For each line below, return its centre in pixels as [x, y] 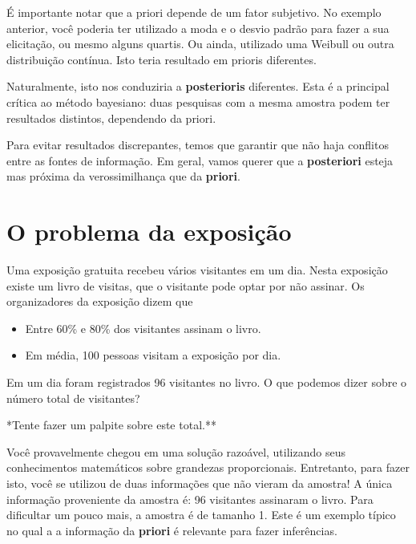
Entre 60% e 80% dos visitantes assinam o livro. [143, 328]
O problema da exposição [149, 231]
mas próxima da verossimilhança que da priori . [123, 176]
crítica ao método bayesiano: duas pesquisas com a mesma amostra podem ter [198, 101]
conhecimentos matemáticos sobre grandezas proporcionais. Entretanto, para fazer [208, 467]
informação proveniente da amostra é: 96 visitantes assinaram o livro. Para [190, 499]
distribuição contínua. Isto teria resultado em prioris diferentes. [162, 59]
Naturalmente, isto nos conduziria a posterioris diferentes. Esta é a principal [198, 86]
